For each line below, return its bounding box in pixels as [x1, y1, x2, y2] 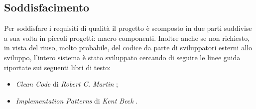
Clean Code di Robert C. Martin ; [15, 79, 118, 89]
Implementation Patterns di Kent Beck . [15, 95, 138, 106]
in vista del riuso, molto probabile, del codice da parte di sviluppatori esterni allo [4, 42, 252, 53]
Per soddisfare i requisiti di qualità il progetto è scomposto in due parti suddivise [4, 23, 252, 33]
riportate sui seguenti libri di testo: [4, 62, 111, 72]
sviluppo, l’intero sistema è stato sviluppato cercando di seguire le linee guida [4, 52, 241, 62]
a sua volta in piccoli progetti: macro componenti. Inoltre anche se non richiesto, [4, 32, 250, 43]
